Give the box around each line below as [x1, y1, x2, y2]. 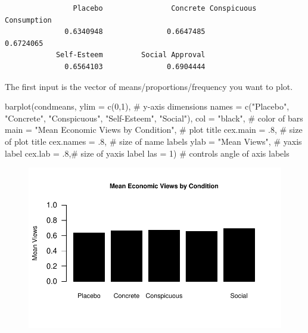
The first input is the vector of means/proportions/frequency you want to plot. [5, 80, 293, 92]
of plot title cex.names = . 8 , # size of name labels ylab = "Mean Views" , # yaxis [5, 135, 302, 147]
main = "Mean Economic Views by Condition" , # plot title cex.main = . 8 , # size [5, 123, 303, 136]
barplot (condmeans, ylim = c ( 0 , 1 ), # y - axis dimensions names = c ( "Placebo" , [5, 100, 290, 113]
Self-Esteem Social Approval [55, 51, 206, 60]
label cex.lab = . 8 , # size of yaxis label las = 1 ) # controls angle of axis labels [5, 147, 290, 159]
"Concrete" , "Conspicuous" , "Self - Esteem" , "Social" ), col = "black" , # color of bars [5, 111, 303, 124]
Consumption [5, 15, 52, 24]
